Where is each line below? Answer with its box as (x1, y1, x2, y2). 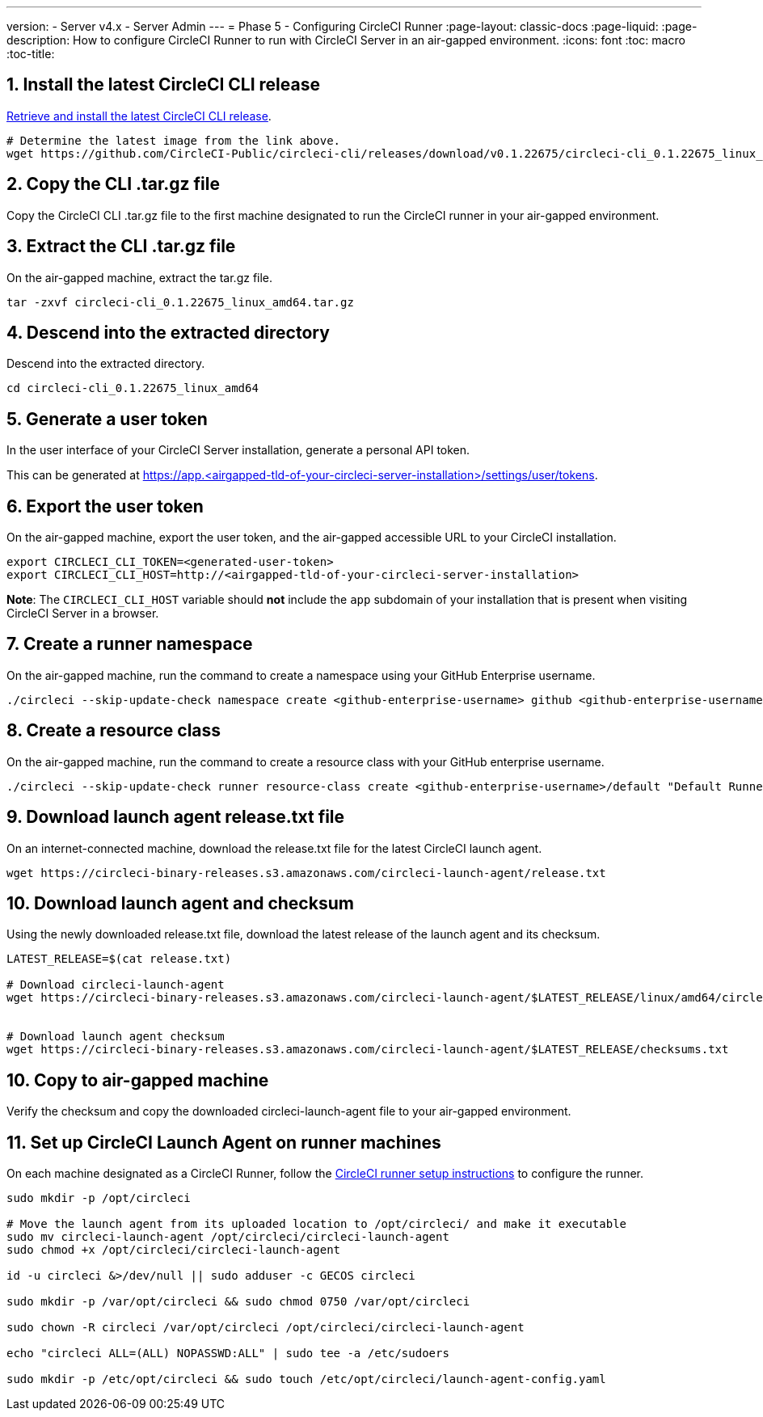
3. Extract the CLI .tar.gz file (6, 236, 236, 257)
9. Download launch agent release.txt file (6, 807, 345, 828)
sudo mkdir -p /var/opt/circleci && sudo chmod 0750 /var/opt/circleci (6, 1295, 470, 1309)
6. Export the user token (6, 496, 204, 517)
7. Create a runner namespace (6, 634, 253, 655)
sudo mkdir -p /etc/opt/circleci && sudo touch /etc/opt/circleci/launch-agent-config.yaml (6, 1373, 606, 1386)
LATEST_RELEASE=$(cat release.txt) (6, 952, 232, 966)
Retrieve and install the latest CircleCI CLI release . (6, 108, 272, 123)
